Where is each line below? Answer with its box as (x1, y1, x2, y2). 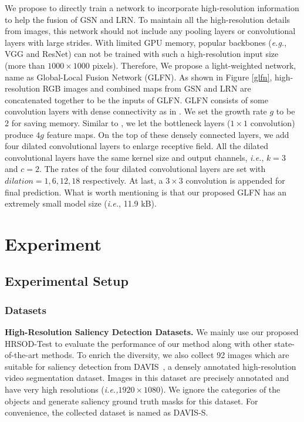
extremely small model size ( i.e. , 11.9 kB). (5, 197, 157, 210)
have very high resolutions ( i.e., (5, 383, 119, 396)
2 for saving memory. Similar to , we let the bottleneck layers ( (5, 116, 231, 129)
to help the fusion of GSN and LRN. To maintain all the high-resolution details (5, 13, 291, 25)
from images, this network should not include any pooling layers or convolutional (5, 25, 296, 37)
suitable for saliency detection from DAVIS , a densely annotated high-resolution (5, 360, 296, 372)
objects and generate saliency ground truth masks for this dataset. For (5, 394, 258, 407)
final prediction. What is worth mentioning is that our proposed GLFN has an (5, 185, 287, 198)
